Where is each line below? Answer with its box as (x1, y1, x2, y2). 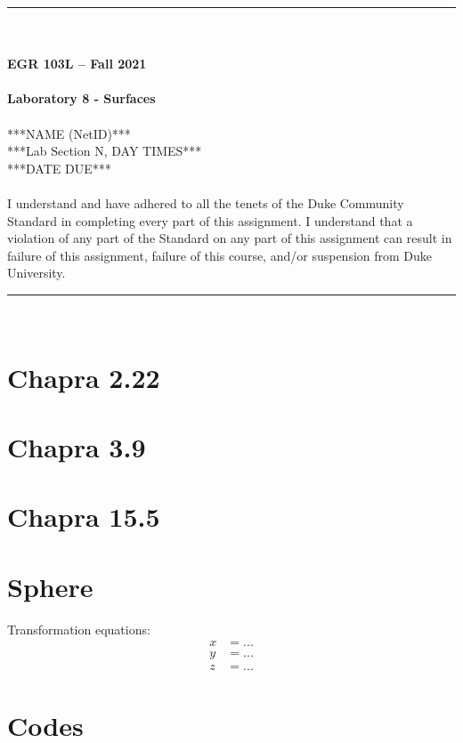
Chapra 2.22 (7, 359, 160, 395)
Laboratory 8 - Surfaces (7, 89, 156, 108)
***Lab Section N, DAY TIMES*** (7, 141, 202, 160)
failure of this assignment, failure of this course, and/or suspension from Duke (7, 246, 433, 264)
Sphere (7, 568, 93, 604)
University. (7, 263, 66, 282)
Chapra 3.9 (7, 429, 146, 465)
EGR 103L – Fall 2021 (7, 54, 147, 73)
